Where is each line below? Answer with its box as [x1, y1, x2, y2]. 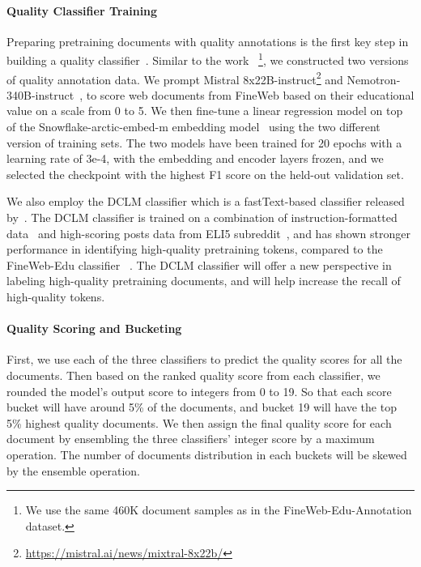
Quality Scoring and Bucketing [6, 320, 182, 337]
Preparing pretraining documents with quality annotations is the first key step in [6, 32, 409, 49]
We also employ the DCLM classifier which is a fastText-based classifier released [6, 193, 405, 210]
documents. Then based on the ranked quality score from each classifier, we [6, 367, 381, 383]
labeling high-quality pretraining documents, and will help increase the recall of [6, 272, 401, 289]
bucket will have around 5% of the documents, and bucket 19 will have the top [6, 399, 397, 416]
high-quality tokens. [6, 288, 105, 305]
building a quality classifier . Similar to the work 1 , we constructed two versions [6, 49, 409, 69]
